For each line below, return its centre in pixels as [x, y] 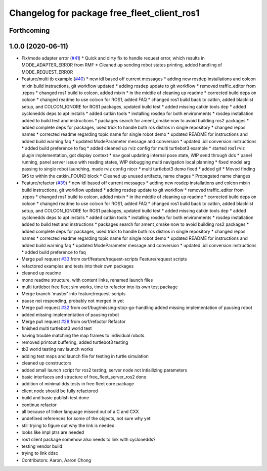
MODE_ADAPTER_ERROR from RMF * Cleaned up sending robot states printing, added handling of [122, 65]
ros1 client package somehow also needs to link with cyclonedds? [89, 439]
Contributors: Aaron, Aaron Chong [56, 460]
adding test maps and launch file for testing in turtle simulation [85, 356]
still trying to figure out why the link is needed [68, 425]
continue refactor [39, 405]
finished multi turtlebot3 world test [57, 328]
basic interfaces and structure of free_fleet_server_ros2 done [84, 377]
